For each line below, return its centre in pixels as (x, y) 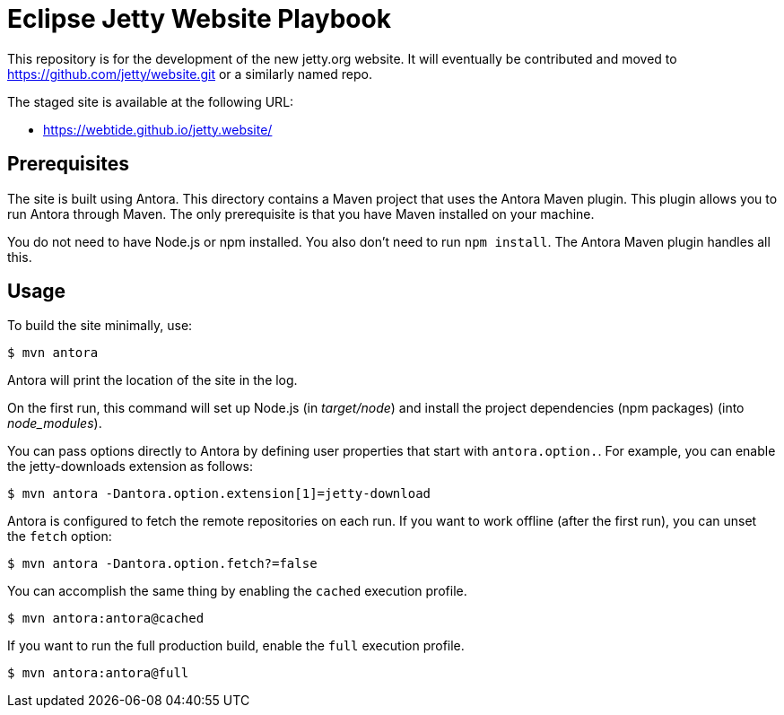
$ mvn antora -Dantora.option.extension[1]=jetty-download (219, 494)
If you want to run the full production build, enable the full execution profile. (236, 646)
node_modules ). (55, 423)
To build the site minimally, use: (100, 326)
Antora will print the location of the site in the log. (152, 380)
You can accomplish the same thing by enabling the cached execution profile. (237, 591)
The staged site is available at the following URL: (151, 101)
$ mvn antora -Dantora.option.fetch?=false (162, 564)
